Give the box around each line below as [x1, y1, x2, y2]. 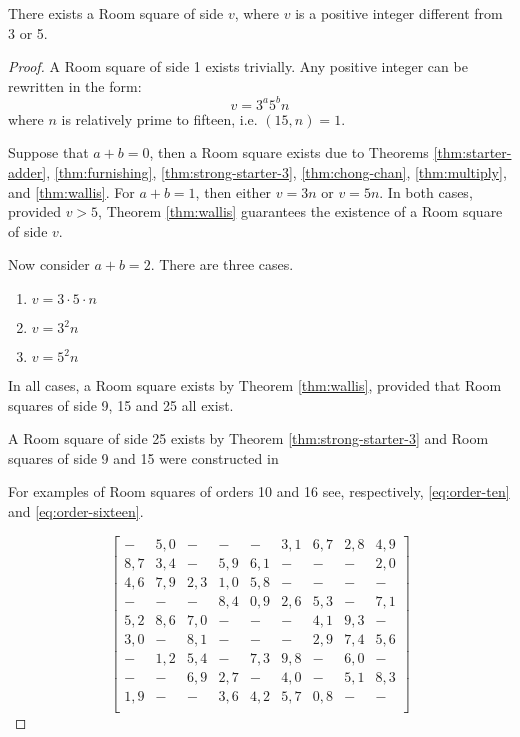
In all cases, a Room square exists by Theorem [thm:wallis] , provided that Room [8, 375, 502, 396]
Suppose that [8, 142, 89, 163]
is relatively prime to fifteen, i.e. [61, 108, 258, 129]
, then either [195, 181, 272, 202]
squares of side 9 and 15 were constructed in [8, 447, 279, 468]
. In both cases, [379, 181, 473, 202]
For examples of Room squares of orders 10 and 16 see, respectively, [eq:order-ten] [8, 481, 510, 502]
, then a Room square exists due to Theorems [149, 142, 429, 163]
